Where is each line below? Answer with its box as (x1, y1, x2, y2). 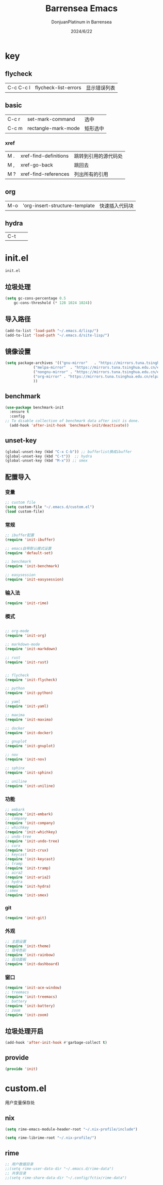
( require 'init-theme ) (5, 943, 51, 949)
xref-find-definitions (20, 152, 69, 159)
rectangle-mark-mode (27, 125, 80, 132)
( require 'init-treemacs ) (5, 994, 57, 999)
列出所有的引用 (74, 171, 108, 178)
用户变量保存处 (5, 1100, 35, 1105)
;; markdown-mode (5, 642, 40, 647)
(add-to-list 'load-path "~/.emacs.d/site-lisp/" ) (5, 333, 110, 338)
